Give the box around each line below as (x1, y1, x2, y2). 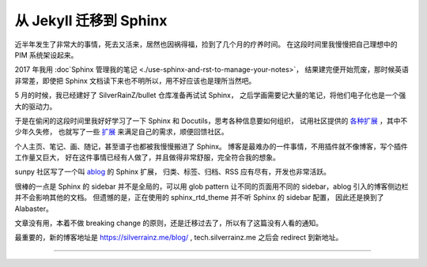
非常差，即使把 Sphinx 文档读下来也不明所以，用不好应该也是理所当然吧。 (14, 76, 256, 85)
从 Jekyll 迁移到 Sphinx (14, 12, 168, 29)
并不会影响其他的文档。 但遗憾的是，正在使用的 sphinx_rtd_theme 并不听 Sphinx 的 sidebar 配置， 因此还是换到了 (14, 193, 384, 202)
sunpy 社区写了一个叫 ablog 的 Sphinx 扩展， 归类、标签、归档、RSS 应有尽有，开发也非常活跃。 (14, 167, 331, 177)
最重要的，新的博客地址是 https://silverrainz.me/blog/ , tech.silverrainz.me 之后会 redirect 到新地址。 (14, 233, 343, 243)
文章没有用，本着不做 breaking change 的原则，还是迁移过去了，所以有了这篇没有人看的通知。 (14, 218, 323, 228)
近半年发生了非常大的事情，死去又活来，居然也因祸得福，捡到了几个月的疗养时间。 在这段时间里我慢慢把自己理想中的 (14, 39, 398, 49)
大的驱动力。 (14, 101, 57, 111)
